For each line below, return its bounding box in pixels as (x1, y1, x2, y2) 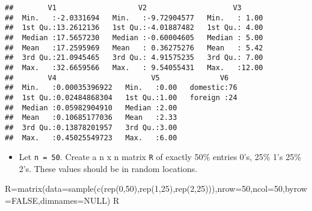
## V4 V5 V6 (5, 73, 229, 82)
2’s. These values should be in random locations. (19, 162, 198, 174)
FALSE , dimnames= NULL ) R (11, 194, 120, 207)
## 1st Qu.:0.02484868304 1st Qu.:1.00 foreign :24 (5, 93, 237, 102)
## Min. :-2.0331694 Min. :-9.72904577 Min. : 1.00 (5, 13, 263, 22)
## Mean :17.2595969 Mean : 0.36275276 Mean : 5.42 (5, 43, 263, 52)
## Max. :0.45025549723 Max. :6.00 (5, 133, 177, 142)
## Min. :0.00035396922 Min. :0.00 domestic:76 (5, 83, 237, 92)
